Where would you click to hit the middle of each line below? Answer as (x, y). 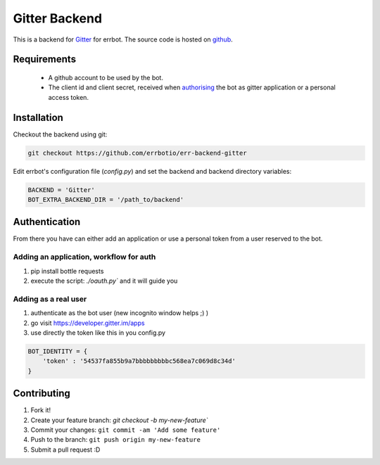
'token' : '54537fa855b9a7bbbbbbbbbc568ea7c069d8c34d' (139, 361)
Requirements (45, 59)
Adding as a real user (50, 299)
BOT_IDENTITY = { (58, 351)
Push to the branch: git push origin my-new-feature (115, 440)
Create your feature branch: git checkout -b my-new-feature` (119, 420)
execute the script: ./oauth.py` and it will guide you (104, 281)
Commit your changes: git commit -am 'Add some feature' (126, 430)
